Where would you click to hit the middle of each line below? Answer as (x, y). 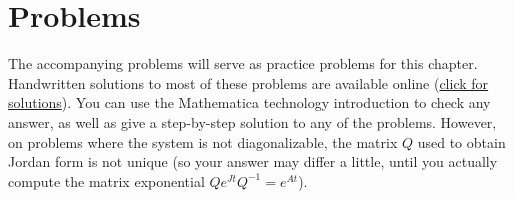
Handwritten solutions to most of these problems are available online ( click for (248, 82)
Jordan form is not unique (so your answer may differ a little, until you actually (253, 161)
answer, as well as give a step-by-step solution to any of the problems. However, (252, 121)
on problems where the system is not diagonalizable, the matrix (203, 141)
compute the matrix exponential (106, 180)
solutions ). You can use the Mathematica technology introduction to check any (249, 102)
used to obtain (461, 141)
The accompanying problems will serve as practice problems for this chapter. (243, 63)
